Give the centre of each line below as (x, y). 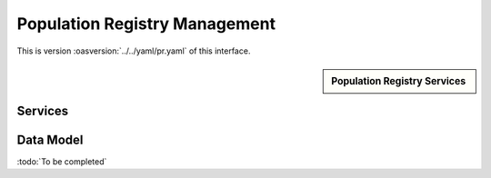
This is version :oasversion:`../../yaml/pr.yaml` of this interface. (134, 51)
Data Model (50, 139)
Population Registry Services (399, 81)
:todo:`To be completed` (62, 161)
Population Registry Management (146, 24)
